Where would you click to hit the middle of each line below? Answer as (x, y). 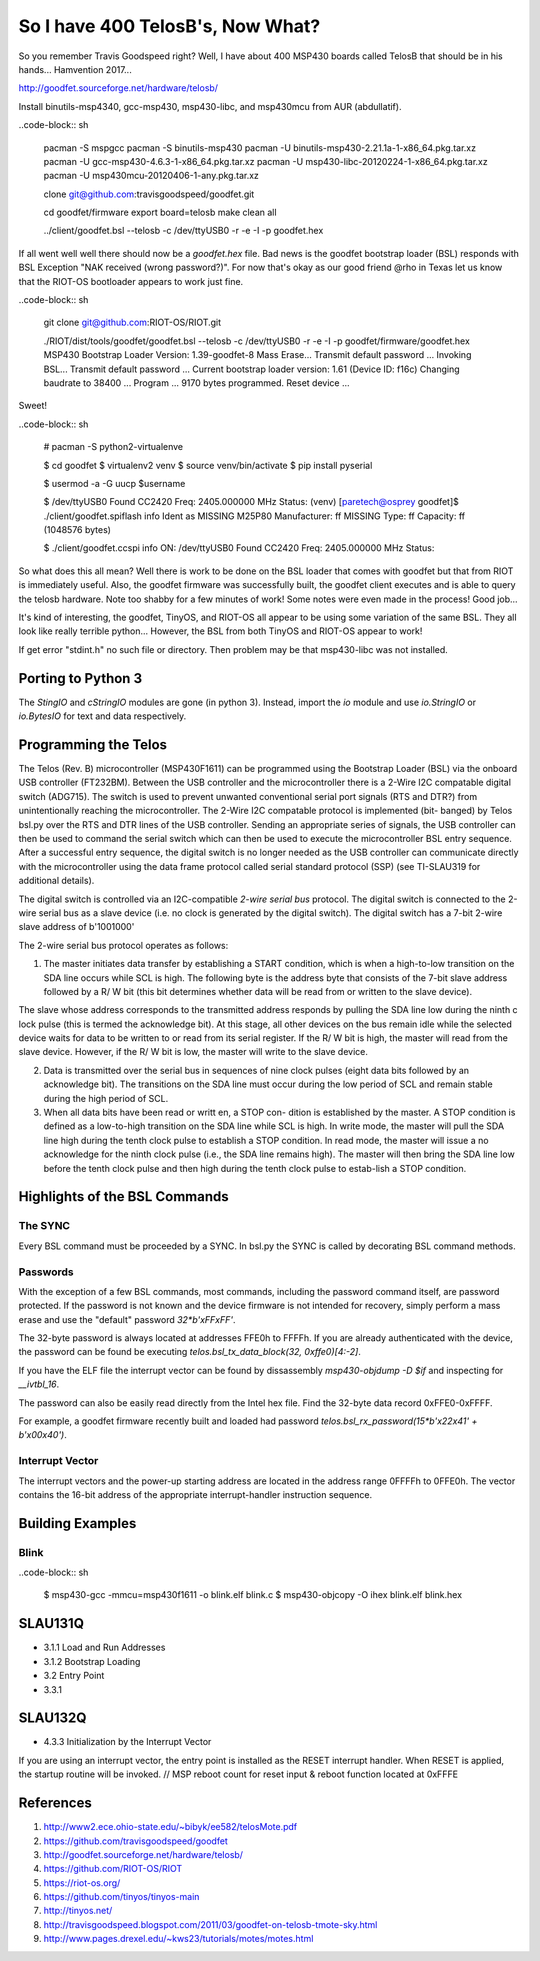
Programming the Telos (93, 744)
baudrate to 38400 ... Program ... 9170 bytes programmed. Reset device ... (196, 382)
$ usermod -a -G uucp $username (114, 483)
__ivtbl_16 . (39, 1384)
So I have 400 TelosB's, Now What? (169, 26)
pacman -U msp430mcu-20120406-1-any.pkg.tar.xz (151, 176)
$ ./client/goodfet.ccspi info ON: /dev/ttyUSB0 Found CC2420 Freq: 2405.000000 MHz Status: (239, 548)
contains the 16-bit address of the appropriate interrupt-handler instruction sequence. (195, 1494)
